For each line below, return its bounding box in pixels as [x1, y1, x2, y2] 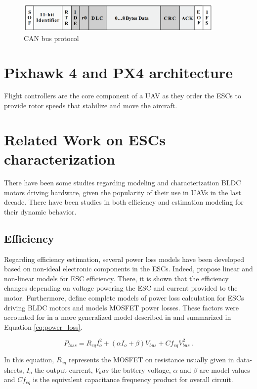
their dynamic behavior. [4, 206, 77, 216]
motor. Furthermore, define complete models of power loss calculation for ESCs [4, 292, 244, 303]
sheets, [4, 364, 24, 375]
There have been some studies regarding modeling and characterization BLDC [4, 177, 241, 187]
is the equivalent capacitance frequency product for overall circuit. [33, 374, 233, 385]
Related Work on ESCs [4, 129, 166, 149]
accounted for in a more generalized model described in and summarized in [4, 312, 231, 322]
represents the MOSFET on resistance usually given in [68, 354, 234, 365]
